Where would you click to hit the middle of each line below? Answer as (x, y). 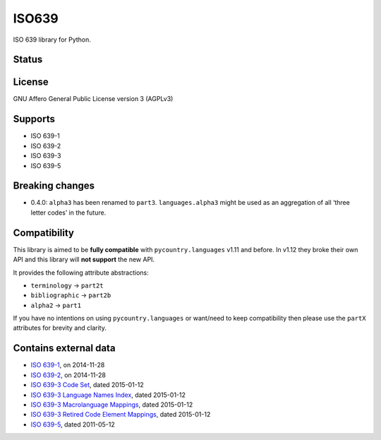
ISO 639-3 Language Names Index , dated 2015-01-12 (108, 395)
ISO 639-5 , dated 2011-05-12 (73, 424)
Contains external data (64, 349)
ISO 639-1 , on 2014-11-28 (68, 365)
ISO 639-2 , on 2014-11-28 (68, 375)
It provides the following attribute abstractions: (81, 273)
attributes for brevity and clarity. (60, 328)
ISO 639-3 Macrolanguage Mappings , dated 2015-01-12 (112, 404)
